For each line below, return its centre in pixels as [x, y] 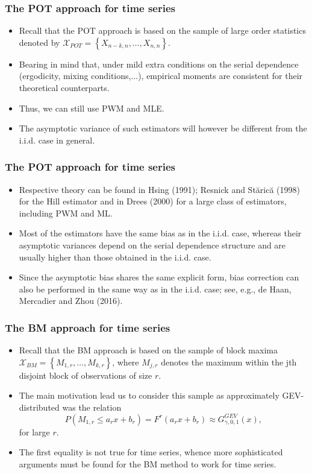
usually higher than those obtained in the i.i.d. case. [115, 257]
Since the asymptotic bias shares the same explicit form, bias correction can [159, 277]
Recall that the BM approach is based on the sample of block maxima [148, 350]
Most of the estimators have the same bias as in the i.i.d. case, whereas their [160, 233]
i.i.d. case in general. [57, 140]
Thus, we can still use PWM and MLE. [92, 108]
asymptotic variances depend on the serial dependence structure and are [152, 245]
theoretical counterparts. [64, 87]
